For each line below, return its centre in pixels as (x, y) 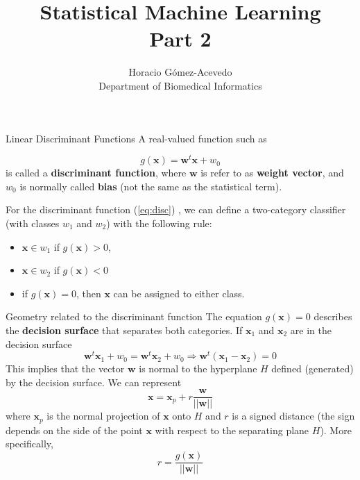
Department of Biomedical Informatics (180, 85)
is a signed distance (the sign (293, 416)
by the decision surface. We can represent (94, 382)
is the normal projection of (103, 416)
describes (333, 316)
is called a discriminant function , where (96, 173)
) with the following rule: (159, 223)
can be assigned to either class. (179, 293)
